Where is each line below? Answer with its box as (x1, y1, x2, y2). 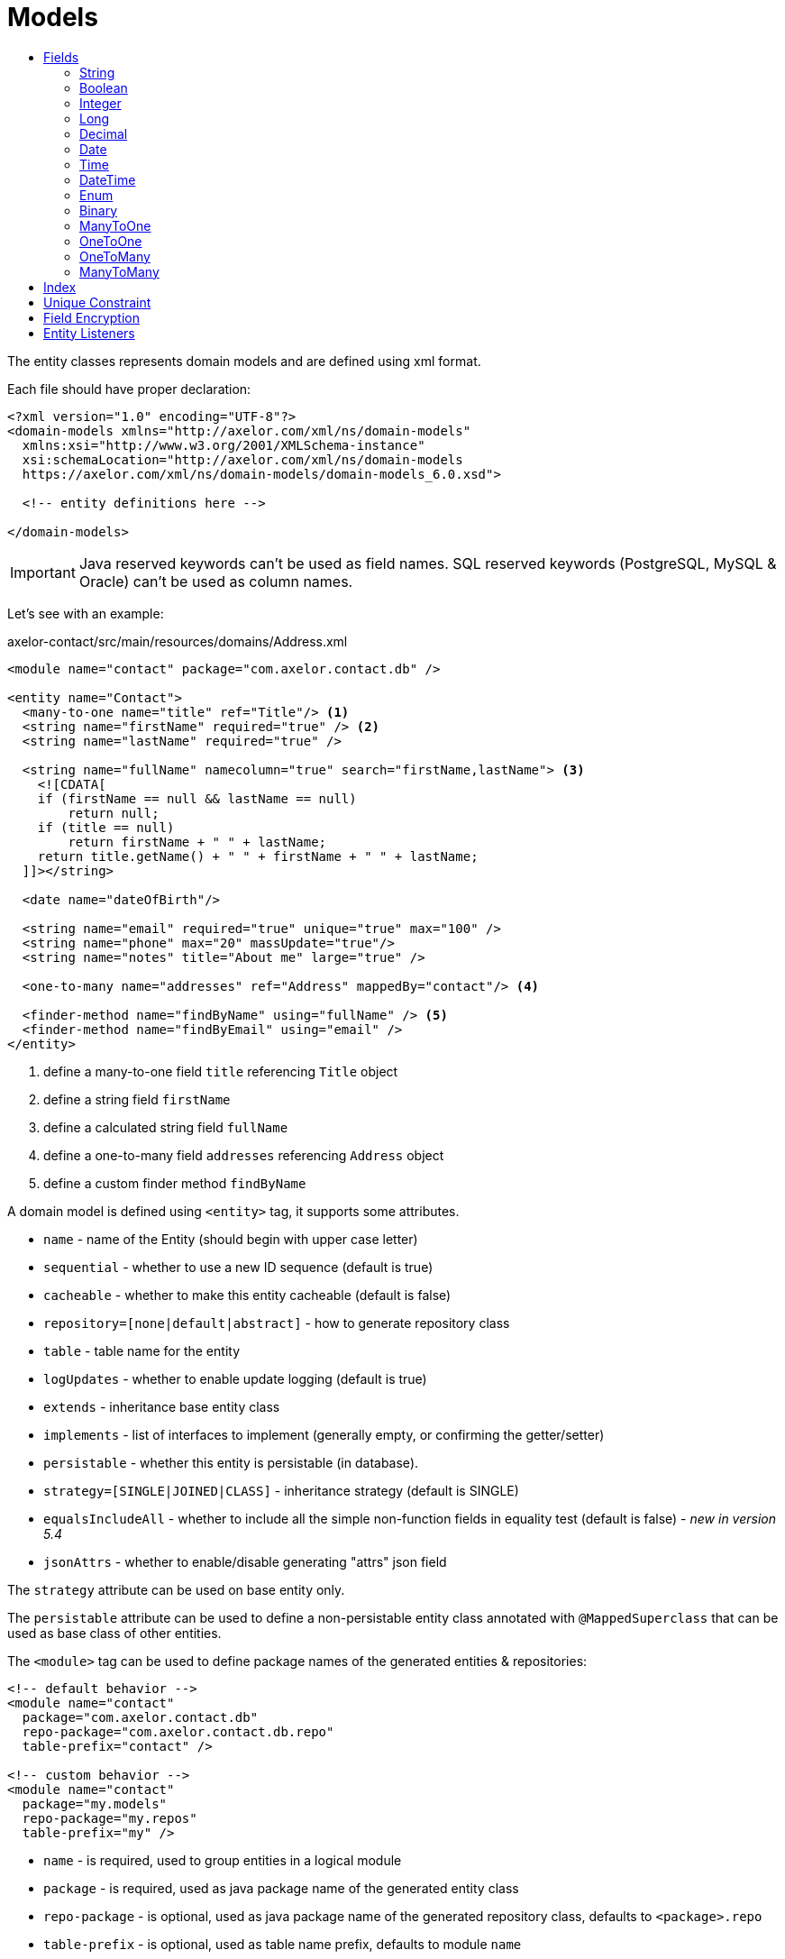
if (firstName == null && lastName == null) (37, 791, 357, 806)
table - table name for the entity (43, 1342, 240, 1359)
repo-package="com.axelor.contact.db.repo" (22, 1724, 334, 1739)
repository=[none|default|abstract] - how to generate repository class (43, 1314, 510, 1331)
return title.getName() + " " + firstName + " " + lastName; (37, 848, 479, 864)
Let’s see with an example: (7, 605, 164, 621)
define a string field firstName (43, 1091, 231, 1107)
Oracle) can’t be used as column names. (78, 572, 353, 590)
